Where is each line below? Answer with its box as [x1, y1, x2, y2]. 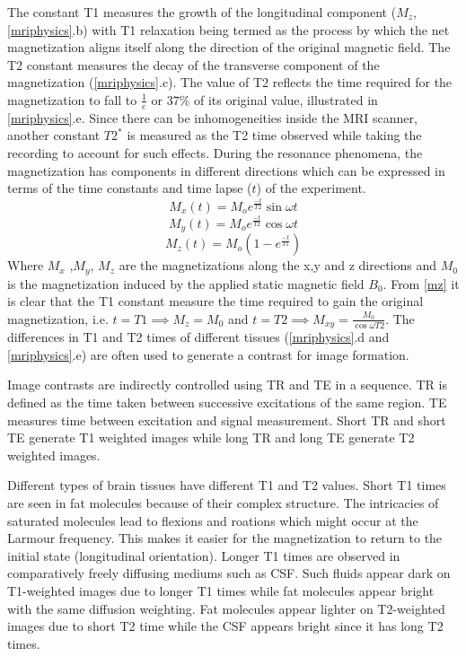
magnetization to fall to [7, 90, 137, 109]
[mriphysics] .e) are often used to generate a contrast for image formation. [7, 345, 409, 363]
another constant [7, 126, 101, 144]
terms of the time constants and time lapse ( [7, 179, 252, 197]
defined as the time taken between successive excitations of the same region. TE [7, 392, 447, 411]
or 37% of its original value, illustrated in [151, 90, 378, 109]
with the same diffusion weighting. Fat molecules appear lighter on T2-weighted [7, 599, 445, 617]
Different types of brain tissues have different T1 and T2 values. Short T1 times [7, 476, 446, 494]
